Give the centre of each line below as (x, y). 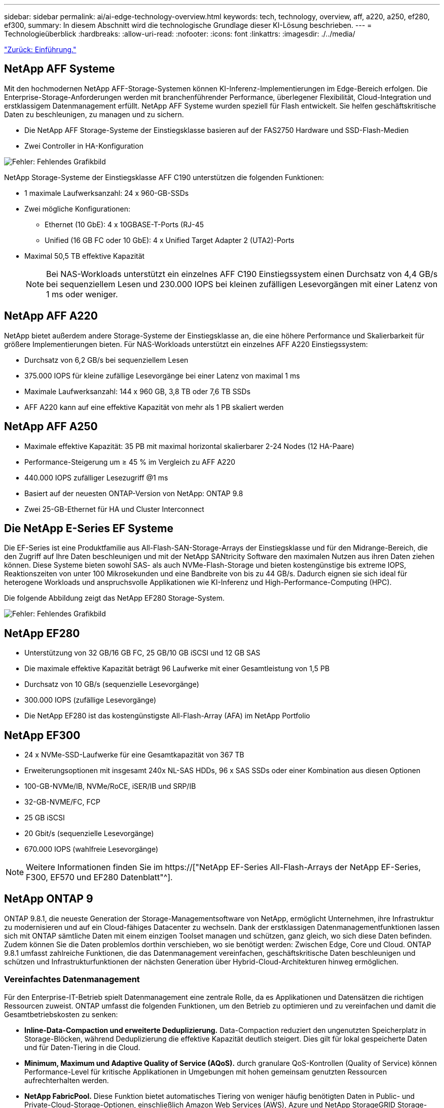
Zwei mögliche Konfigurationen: (78, 209)
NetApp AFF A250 (51, 427)
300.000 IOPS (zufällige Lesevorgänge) (90, 700)
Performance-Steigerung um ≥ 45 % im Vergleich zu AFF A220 (130, 462)
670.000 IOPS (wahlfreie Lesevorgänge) (91, 849)
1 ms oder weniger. (82, 294)
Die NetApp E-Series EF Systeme (89, 528)
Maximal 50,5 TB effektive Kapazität (85, 256)
